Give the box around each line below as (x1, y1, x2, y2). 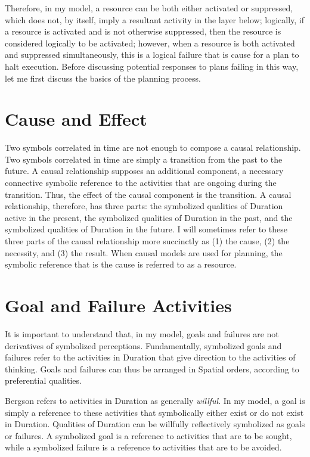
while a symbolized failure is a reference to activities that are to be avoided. (5, 441, 282, 453)
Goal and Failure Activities (5, 293, 232, 317)
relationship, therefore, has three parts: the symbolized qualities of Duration (5, 200, 283, 212)
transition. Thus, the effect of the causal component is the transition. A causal (5, 188, 292, 200)
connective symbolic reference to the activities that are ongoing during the (5, 176, 277, 189)
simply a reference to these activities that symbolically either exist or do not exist (5, 406, 304, 418)
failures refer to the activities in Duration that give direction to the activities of (5, 351, 296, 363)
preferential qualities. (5, 374, 82, 387)
